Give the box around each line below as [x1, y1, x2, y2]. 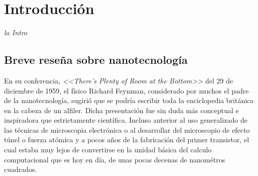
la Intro [4, 27, 28, 38]
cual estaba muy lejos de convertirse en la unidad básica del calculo [4, 144, 212, 155]
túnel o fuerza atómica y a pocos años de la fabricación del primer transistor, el [4, 134, 249, 145]
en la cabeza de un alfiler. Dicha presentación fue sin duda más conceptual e [4, 105, 239, 115]
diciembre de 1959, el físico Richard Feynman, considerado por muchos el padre [4, 85, 249, 96]
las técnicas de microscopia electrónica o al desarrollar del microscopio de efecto [4, 124, 250, 135]
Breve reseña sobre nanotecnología [4, 52, 188, 67]
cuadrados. [4, 164, 37, 174]
